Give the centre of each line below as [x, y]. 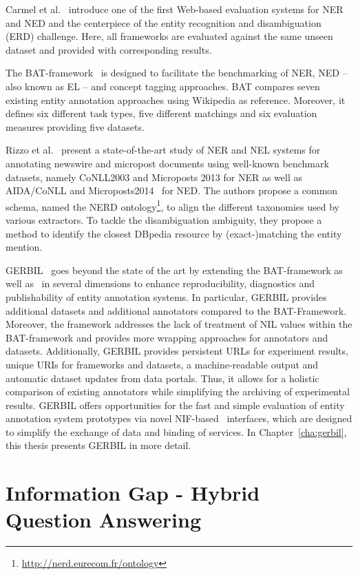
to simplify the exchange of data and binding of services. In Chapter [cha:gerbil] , [176, 431]
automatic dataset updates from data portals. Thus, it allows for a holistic [162, 378]
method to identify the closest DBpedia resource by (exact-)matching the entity [174, 233]
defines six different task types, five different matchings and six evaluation [161, 113]
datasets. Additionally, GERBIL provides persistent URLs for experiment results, [177, 351]
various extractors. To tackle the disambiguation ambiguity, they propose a [164, 219]
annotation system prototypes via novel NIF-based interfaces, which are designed [179, 418]
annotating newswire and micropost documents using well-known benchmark [167, 163]
